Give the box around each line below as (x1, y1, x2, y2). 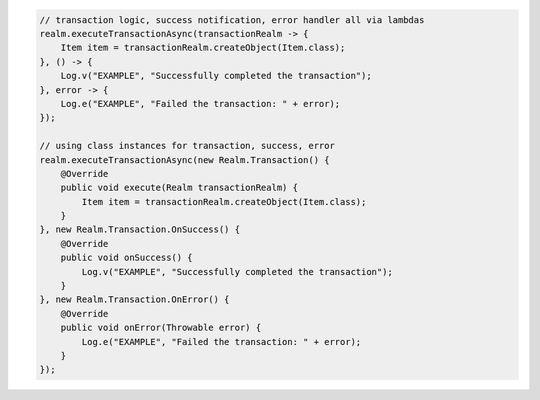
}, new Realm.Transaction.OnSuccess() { (39, 224, 240, 235)
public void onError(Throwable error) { (60, 322, 262, 334)
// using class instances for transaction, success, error (39, 140, 335, 152)
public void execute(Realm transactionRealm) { (60, 182, 299, 194)
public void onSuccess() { (60, 252, 194, 264)
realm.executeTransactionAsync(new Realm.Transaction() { (39, 154, 330, 165)
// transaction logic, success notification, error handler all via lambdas (39, 14, 425, 25)
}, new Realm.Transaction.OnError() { (39, 294, 230, 305)
